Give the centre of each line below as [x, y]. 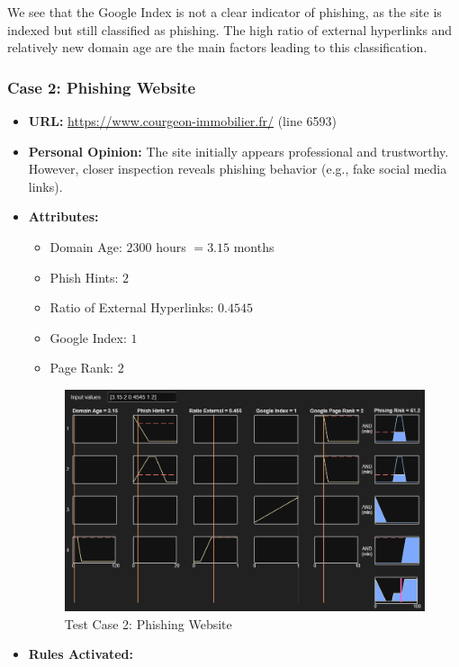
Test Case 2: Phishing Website [148, 623]
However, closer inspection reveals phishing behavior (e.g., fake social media [238, 169]
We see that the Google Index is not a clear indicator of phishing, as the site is [225, 12]
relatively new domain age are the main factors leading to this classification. [217, 47]
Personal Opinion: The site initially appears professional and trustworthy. [238, 151]
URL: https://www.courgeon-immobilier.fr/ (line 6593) [182, 121]
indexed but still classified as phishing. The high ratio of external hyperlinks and [230, 29]
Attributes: [63, 216]
